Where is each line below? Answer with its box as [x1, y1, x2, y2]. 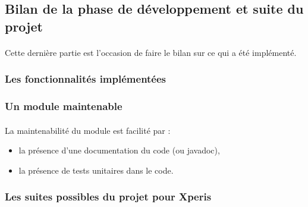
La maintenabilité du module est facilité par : [5, 124, 171, 136]
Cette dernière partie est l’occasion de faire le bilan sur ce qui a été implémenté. [5, 46, 297, 58]
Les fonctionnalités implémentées [5, 71, 166, 86]
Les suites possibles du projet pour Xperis [5, 189, 212, 204]
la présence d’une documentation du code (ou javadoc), [18, 144, 220, 156]
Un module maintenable [5, 99, 122, 114]
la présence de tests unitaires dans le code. [18, 164, 174, 176]
